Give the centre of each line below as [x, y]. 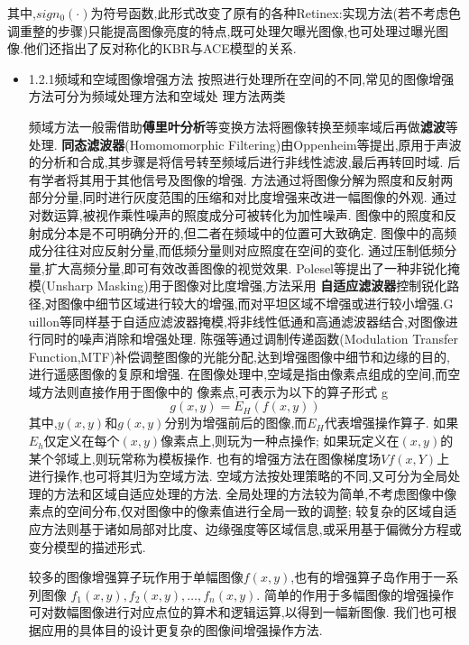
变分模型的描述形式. [87, 546]
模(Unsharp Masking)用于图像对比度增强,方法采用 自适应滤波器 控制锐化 [238, 286]
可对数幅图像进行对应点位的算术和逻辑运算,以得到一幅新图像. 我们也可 [236, 612]
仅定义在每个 [82, 441]
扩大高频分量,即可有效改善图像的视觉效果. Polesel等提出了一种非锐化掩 [253, 267]
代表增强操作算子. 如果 [391, 423]
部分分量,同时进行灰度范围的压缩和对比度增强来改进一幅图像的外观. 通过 [243, 197]
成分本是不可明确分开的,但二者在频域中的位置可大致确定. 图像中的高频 [249, 232]
